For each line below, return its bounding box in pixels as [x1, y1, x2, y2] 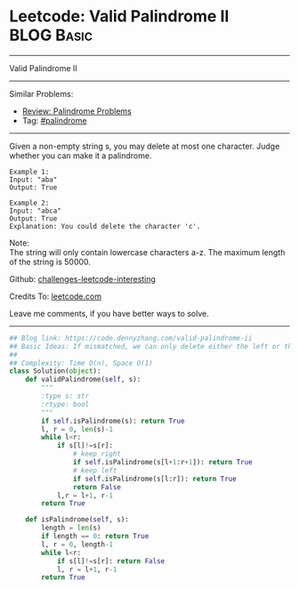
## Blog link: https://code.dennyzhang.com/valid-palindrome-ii [9, 334, 253, 343]
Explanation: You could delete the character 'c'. [9, 222, 201, 230]
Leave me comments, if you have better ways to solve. [9, 308, 209, 319]
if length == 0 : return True [41, 532, 149, 541]
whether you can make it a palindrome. [9, 149, 152, 161]
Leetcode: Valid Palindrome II [9, 6, 230, 27]
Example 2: [9, 198, 50, 207]
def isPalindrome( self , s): [25, 515, 129, 524]
